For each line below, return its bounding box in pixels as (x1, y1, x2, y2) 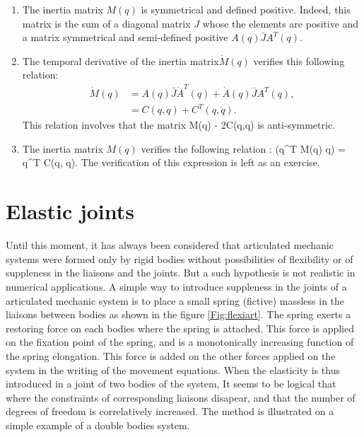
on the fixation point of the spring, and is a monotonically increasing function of (6, 334, 354, 349)
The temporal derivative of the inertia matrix (22, 53, 219, 68)
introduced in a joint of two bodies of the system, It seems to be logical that (6, 376, 336, 391)
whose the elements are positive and (202, 16, 359, 30)
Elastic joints (6, 197, 135, 226)
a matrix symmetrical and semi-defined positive (22, 30, 228, 45)
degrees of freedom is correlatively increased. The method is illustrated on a (6, 404, 334, 419)
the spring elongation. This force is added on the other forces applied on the (6, 348, 336, 363)
